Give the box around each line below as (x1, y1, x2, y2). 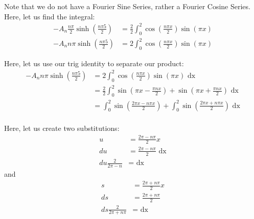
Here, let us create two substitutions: (4, 123, 120, 133)
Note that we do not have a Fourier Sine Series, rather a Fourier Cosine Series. (4, 1, 250, 11)
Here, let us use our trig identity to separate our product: (4, 58, 184, 68)
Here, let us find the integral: (4, 11, 95, 21)
